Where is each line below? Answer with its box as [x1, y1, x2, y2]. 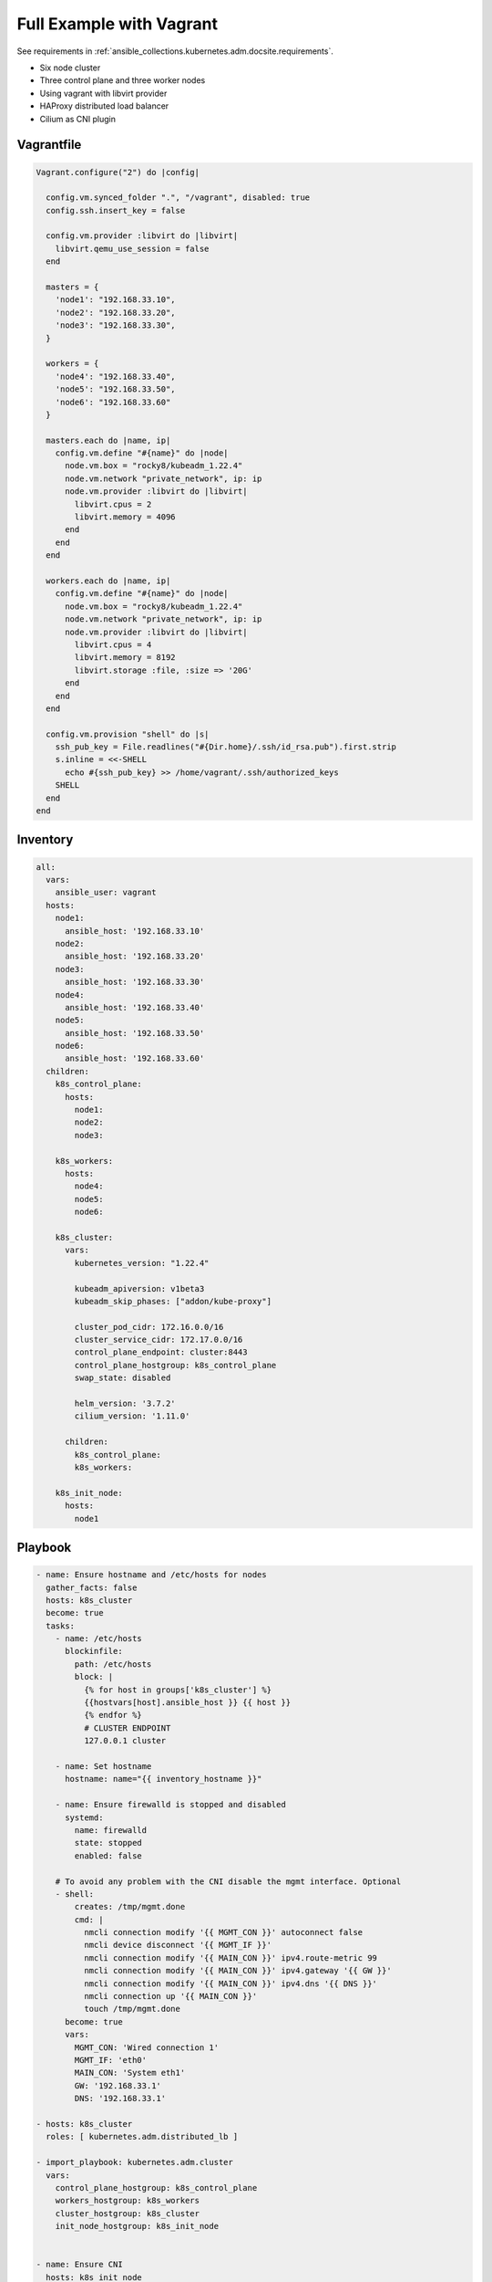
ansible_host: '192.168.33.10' [65, 926, 205, 936]
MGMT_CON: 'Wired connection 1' [74, 2042, 219, 2053]
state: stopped [74, 1837, 143, 1848]
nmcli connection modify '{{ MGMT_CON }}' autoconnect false [83, 1927, 364, 1938]
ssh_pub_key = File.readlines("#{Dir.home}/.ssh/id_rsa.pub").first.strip [55, 742, 396, 752]
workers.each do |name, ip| [46, 576, 171, 586]
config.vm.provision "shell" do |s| [46, 728, 210, 739]
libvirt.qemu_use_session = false [55, 243, 210, 254]
